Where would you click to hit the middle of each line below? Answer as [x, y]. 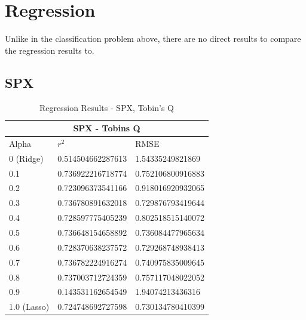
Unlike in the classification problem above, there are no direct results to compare [153, 39]
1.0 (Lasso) [29, 307]
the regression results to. [50, 50]
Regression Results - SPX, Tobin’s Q [107, 107]
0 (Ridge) [26, 158]
